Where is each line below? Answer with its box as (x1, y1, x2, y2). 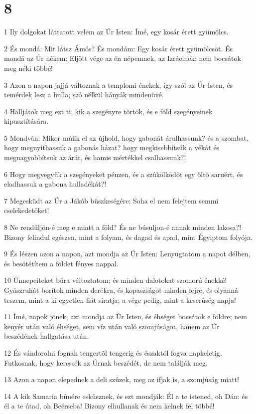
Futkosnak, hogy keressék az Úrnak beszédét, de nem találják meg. (4, 357, 208, 368)
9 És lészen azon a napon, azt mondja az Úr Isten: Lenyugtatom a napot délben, (4, 248, 251, 259)
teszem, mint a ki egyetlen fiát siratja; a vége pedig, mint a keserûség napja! (4, 294, 236, 305)
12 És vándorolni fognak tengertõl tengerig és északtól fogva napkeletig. (4, 347, 222, 358)
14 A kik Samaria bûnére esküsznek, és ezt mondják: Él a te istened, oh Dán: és (4, 391, 248, 401)
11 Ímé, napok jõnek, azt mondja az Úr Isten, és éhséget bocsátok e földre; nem (4, 311, 247, 322)
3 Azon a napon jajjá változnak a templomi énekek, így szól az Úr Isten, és (4, 79, 233, 90)
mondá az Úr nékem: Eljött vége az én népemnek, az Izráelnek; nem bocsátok (4, 53, 241, 63)
